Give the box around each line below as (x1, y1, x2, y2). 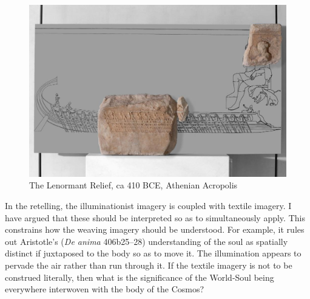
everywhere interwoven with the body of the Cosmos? (5, 283, 204, 295)
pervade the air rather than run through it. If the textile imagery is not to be (5, 258, 292, 271)
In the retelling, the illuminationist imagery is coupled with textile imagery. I (5, 199, 292, 211)
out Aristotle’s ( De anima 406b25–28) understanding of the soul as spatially (5, 235, 288, 247)
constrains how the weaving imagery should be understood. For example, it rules (5, 223, 305, 236)
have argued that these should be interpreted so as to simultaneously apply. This (5, 211, 305, 224)
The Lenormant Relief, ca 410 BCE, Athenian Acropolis (29, 179, 238, 191)
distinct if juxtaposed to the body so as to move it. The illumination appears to (5, 247, 302, 259)
